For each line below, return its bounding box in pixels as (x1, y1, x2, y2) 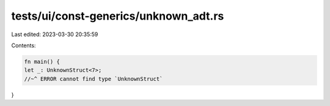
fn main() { (24, 58, 61, 65)
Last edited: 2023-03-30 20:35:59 (11, 31, 98, 38)
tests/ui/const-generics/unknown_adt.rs (11, 9, 224, 23)
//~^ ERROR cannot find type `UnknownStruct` (24, 75, 163, 82)
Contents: (11, 42, 36, 49)
